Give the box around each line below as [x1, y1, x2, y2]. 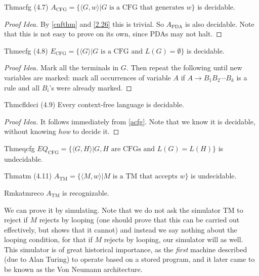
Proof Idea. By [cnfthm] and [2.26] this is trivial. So [4, 18, 164, 29]
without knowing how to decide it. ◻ [4, 126, 119, 136]
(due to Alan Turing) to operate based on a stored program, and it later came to [4, 254, 255, 264]
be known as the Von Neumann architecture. [4, 264, 143, 274]
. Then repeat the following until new [126, 62, 242, 73]
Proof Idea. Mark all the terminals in [4, 62, 119, 73]
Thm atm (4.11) [4, 170, 52, 181]
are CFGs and [111, 145, 155, 153]
